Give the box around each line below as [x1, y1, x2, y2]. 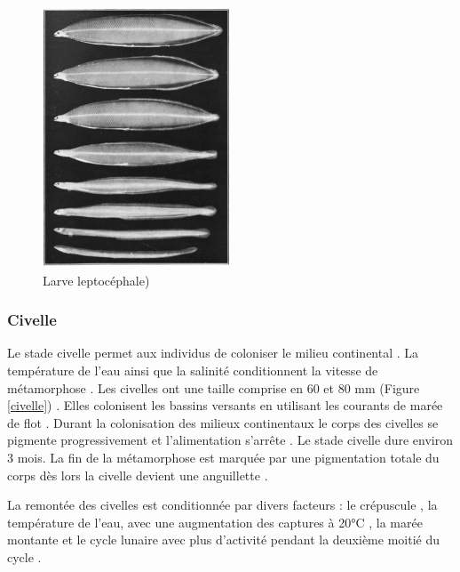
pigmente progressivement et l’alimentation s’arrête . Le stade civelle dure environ [7, 431, 453, 449]
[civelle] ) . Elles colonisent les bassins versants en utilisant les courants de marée [7, 396, 443, 415]
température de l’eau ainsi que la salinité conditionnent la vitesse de [7, 360, 378, 379]
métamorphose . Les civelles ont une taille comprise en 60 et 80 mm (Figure [7, 378, 420, 397]
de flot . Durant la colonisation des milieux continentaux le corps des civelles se [7, 413, 439, 431]
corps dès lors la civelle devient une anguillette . [7, 465, 268, 484]
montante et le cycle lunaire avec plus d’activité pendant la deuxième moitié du [7, 530, 440, 549]
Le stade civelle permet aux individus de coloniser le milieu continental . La [7, 343, 419, 362]
